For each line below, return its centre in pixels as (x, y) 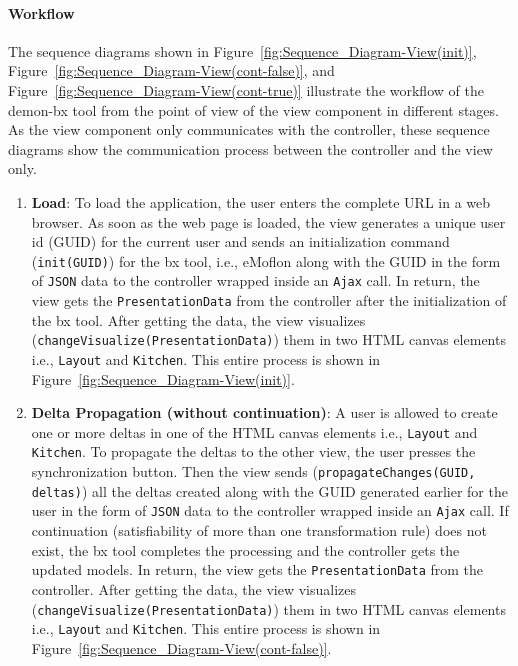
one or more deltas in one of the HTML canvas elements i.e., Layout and (254, 431)
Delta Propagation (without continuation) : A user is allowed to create (264, 412)
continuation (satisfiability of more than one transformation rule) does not (259, 530)
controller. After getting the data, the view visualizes (194, 588)
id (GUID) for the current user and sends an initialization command (240, 241)
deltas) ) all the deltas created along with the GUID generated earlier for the (269, 490)
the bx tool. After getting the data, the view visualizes (198, 319)
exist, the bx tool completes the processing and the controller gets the (245, 549)
